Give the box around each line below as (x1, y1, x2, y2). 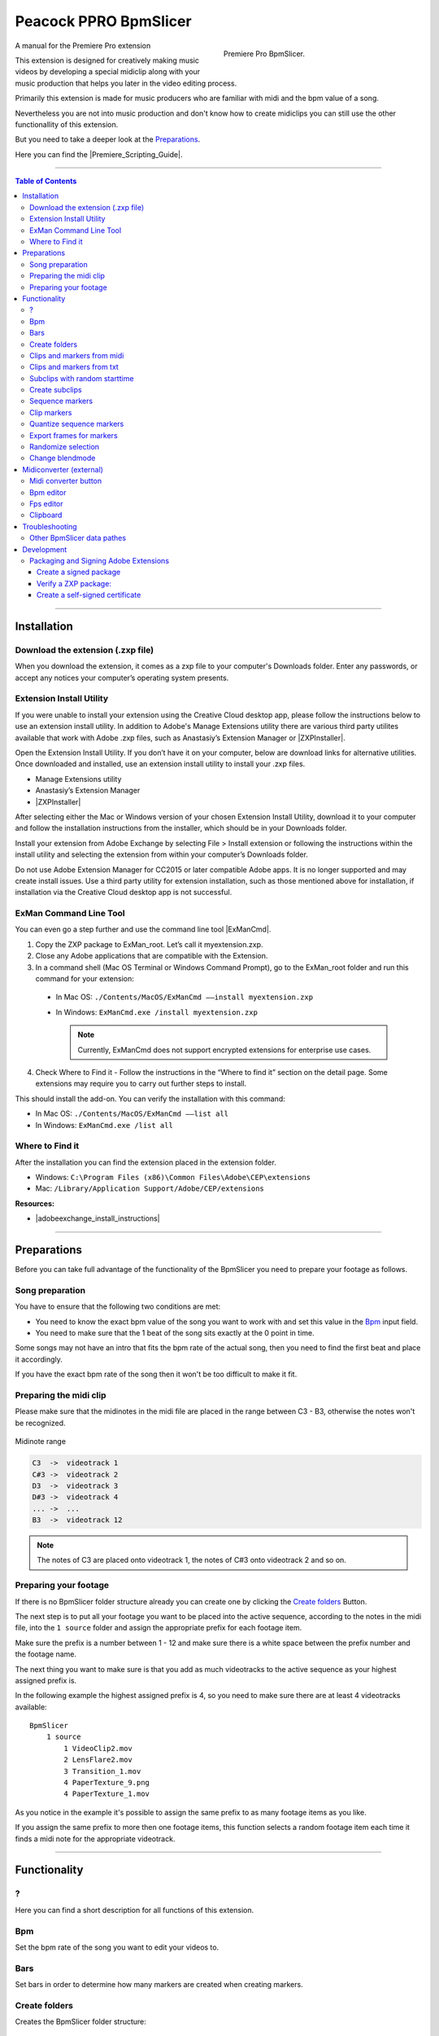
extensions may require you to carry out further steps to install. (35, 1079, 247, 1089)
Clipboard (29, 510, 63, 520)
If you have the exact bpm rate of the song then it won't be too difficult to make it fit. (15, 1369, 298, 1380)
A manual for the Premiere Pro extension (15, 41, 151, 50)
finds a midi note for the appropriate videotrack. (15, 1833, 176, 1844)
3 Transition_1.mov (63, 1766, 141, 1775)
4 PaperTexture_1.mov (63, 1789, 150, 1799)
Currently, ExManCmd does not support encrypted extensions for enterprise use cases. (77, 1045, 372, 1055)
